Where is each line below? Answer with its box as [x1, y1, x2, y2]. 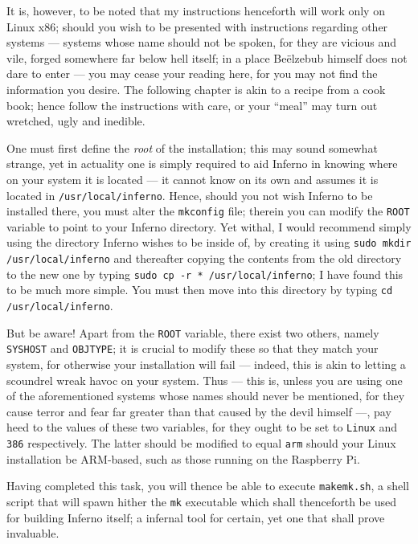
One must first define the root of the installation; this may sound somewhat [6, 139, 378, 156]
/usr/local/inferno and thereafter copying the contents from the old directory [6, 250, 402, 267]
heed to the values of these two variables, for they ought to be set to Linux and [6, 419, 398, 436]
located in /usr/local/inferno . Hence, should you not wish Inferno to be [6, 186, 373, 203]
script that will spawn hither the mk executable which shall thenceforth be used [6, 493, 396, 509]
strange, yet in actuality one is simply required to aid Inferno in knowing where [6, 155, 398, 172]
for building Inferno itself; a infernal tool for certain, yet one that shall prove [6, 509, 385, 526]
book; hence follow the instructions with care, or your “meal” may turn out [6, 96, 378, 113]
